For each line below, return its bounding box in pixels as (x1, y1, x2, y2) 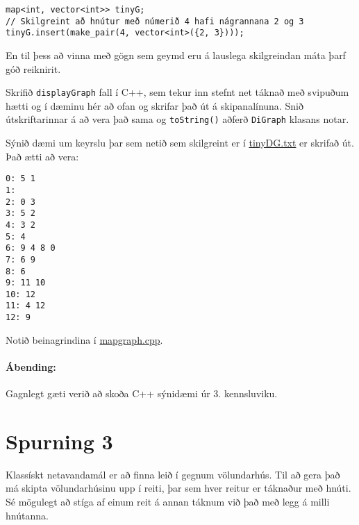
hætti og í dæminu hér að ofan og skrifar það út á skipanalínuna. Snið (6, 98, 303, 112)
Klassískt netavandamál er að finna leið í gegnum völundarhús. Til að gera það (6, 467, 340, 481)
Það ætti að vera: (6, 149, 79, 163)
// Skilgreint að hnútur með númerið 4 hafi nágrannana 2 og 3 (6, 16, 304, 26)
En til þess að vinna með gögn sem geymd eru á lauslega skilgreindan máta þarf (6, 47, 346, 62)
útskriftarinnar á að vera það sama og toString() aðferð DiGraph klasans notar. (6, 112, 349, 126)
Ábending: (6, 359, 56, 374)
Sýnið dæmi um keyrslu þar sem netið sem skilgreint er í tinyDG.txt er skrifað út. (6, 135, 354, 150)
